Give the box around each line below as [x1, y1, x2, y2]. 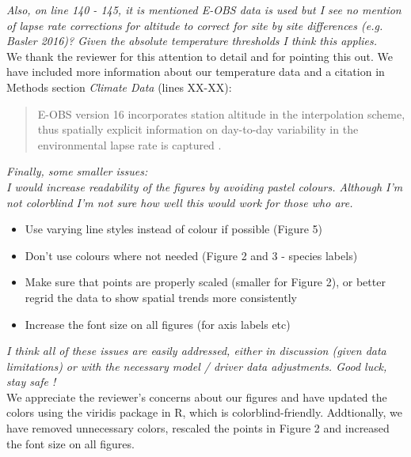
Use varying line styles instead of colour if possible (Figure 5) [25, 221, 323, 237]
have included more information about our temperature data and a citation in [6, 63, 385, 80]
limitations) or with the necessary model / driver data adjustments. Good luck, [6, 357, 387, 374]
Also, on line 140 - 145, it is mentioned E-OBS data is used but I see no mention [6, 2, 401, 17]
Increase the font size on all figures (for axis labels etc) [25, 315, 291, 332]
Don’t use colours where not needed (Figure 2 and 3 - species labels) [25, 247, 358, 263]
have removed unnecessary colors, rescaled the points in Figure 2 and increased [6, 420, 390, 436]
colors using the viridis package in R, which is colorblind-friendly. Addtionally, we [6, 404, 403, 421]
